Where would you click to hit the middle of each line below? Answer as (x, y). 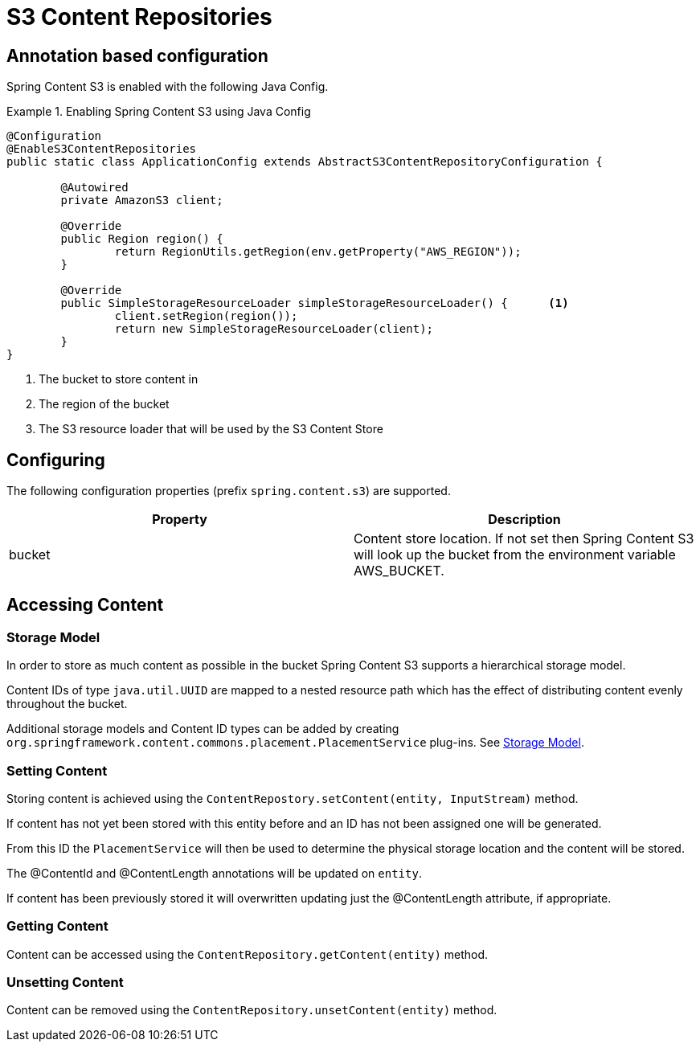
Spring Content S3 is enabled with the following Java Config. (168, 87)
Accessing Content (85, 605)
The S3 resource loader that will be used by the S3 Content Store (211, 429)
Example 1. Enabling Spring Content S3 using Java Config (159, 112)
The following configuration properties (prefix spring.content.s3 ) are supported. (229, 491)
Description (524, 520)
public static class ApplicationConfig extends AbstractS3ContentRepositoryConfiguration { (305, 162)
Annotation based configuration (137, 55)
